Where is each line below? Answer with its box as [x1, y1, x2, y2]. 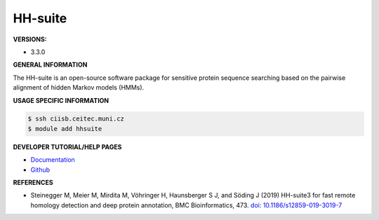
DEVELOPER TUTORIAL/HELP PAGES [13, 142, 122, 151]
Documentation [30, 156, 75, 164]
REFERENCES [13, 179, 53, 187]
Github [30, 165, 51, 174]
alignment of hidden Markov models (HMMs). [13, 83, 145, 92]
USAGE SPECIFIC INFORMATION [13, 96, 109, 104]
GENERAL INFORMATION [13, 60, 88, 69]
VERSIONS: [13, 35, 47, 43]
